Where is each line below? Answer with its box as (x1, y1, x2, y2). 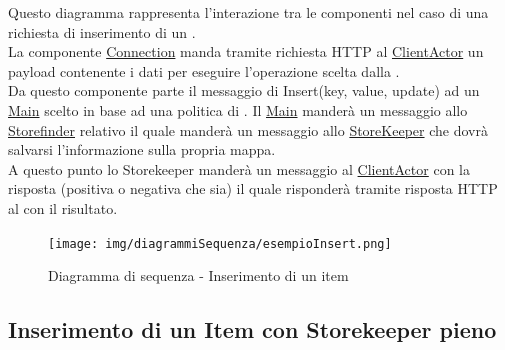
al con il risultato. (8, 197, 118, 218)
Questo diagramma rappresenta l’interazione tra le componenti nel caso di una (8, 2, 489, 22)
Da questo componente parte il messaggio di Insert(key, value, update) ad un (8, 80, 480, 101)
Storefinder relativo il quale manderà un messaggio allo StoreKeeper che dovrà (8, 119, 488, 140)
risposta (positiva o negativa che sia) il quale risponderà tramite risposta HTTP (8, 178, 498, 199)
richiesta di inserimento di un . (8, 21, 196, 42)
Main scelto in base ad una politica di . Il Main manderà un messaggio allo (8, 99, 468, 120)
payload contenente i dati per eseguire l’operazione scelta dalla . (8, 60, 400, 81)
